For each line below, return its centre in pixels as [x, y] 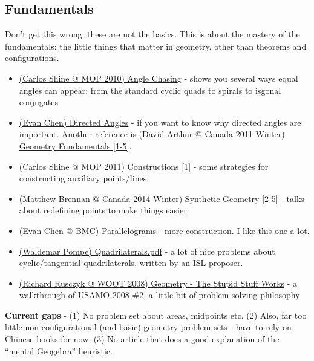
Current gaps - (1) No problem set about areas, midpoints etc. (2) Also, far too [156, 315]
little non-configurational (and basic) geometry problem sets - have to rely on [148, 327]
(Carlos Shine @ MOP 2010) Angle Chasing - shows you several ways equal [159, 78]
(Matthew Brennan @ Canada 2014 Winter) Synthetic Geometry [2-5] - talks [162, 198]
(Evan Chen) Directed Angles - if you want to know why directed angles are [160, 122]
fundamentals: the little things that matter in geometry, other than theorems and [156, 46]
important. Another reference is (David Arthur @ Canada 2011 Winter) [152, 134]
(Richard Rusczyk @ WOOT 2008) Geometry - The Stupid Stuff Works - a [158, 283]
